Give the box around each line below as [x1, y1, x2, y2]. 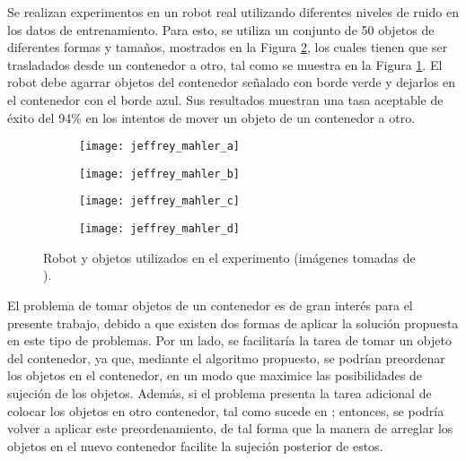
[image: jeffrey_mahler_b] [79, 167, 240, 180]
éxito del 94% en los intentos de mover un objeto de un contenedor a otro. [7, 108, 416, 126]
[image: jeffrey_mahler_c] [79, 195, 240, 208]
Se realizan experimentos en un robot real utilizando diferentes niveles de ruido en [7, 3, 459, 21]
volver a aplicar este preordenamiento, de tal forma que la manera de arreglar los [7, 419, 453, 438]
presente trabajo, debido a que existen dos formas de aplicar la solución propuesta [7, 313, 459, 332]
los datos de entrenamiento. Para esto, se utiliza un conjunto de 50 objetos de [7, 20, 435, 39]
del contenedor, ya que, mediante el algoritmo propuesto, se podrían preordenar [7, 348, 445, 367]
